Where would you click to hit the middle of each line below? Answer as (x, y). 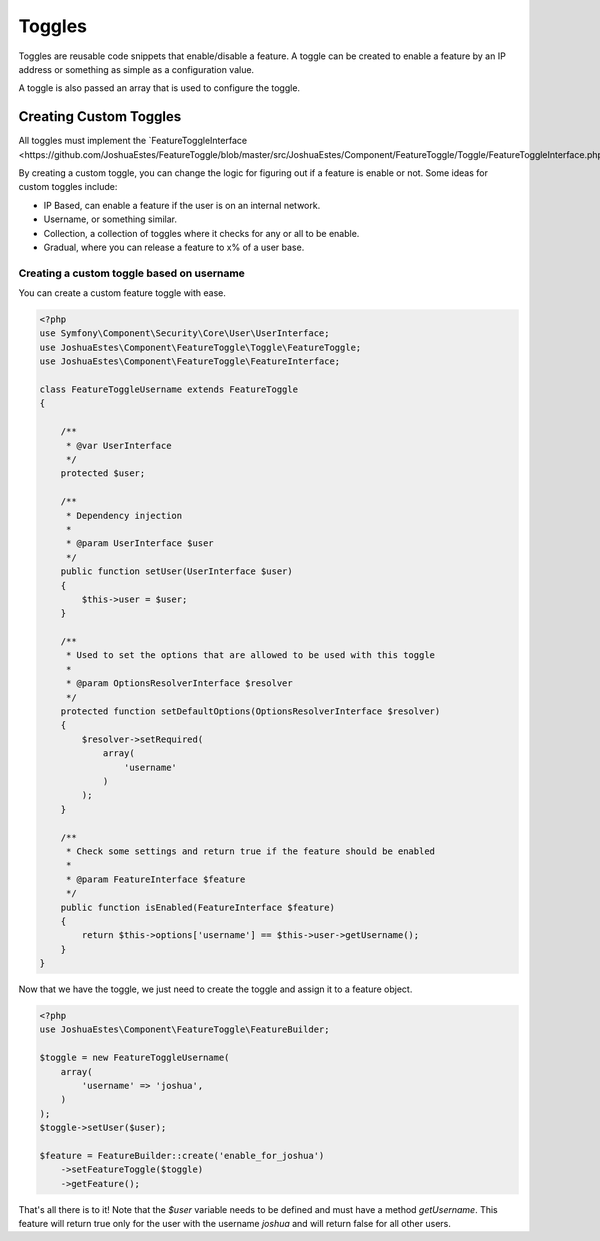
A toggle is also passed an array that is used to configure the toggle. (159, 88)
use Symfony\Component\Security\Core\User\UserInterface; (184, 333)
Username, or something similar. (110, 219)
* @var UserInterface (118, 445)
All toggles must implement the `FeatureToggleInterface (133, 141)
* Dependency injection (124, 515)
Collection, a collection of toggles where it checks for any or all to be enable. (201, 233)
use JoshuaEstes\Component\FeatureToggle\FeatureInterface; (190, 361)
